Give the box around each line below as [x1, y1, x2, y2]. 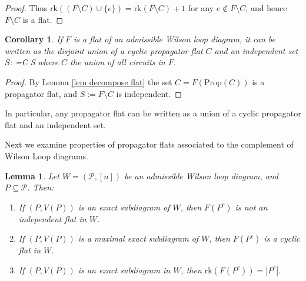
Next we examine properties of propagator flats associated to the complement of [5, 138, 294, 150]
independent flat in [18, 212, 87, 225]
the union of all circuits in [70, 56, 165, 68]
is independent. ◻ [116, 87, 182, 99]
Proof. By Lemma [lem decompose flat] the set [5, 75, 172, 88]
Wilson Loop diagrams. [5, 149, 88, 162]
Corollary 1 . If [5, 33, 62, 45]
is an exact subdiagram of [78, 200, 170, 213]
